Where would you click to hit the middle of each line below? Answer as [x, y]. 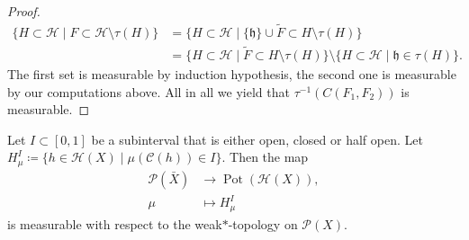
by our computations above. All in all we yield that [149, 91]
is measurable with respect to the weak [115, 223]
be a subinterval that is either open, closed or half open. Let [257, 139]
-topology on [263, 223]
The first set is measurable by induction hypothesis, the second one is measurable [232, 74]
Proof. [24, 11]
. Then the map [265, 157]
